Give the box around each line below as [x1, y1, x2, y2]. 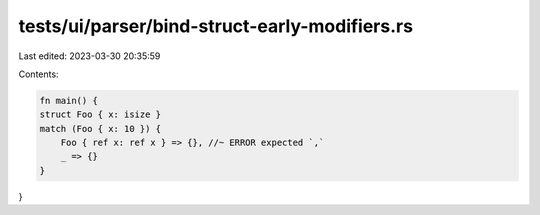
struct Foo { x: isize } [39, 109, 162, 120]
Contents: [18, 68, 59, 80]
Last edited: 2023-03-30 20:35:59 [18, 50, 161, 62]
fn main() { [39, 95, 99, 106]
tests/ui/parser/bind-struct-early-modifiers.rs [18, 15, 414, 37]
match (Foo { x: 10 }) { [39, 123, 162, 134]
